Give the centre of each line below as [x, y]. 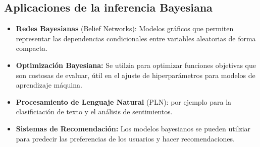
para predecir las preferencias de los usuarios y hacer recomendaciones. [125, 138]
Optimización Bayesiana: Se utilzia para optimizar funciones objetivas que [136, 65]
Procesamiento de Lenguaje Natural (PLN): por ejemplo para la [124, 101]
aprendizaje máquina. [49, 85]
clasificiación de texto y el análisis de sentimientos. [94, 112]
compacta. [32, 48]
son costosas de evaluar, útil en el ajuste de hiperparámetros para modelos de [136, 75]
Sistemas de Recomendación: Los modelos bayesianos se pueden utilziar [133, 128]
